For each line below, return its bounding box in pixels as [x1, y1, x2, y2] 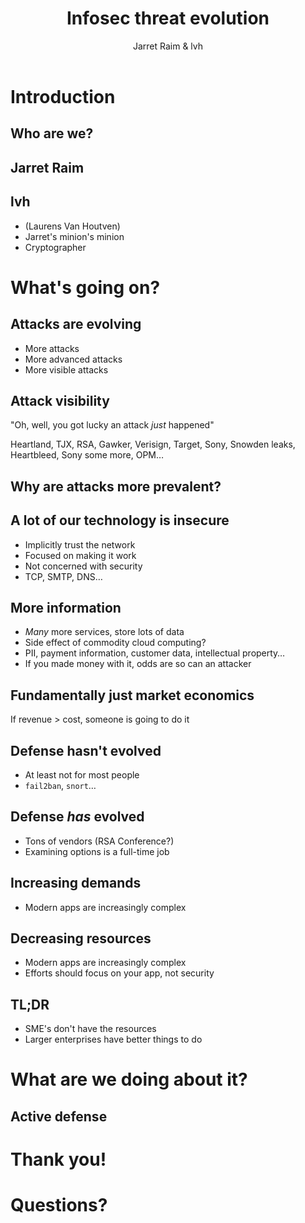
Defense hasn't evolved [10, 742, 162, 759]
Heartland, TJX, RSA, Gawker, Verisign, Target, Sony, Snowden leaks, [10, 438, 296, 451]
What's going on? [10, 276, 161, 299]
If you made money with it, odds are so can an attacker [24, 658, 252, 670]
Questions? [10, 1194, 108, 1217]
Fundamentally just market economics [10, 687, 255, 704]
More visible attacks [24, 363, 109, 376]
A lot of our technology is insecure [10, 512, 230, 529]
